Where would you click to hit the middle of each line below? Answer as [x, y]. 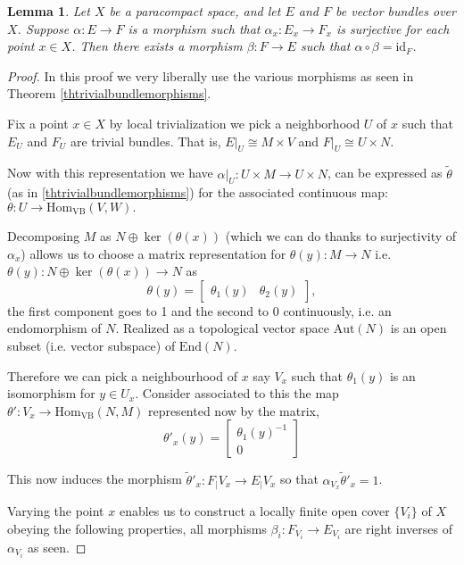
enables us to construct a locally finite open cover [254, 510]
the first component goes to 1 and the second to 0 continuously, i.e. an [199, 310]
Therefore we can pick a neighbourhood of [122, 375]
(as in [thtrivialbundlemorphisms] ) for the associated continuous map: [198, 192]
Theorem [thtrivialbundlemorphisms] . [109, 93]
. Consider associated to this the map [237, 393]
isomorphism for [51, 393]
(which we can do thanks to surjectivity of [341, 235]
